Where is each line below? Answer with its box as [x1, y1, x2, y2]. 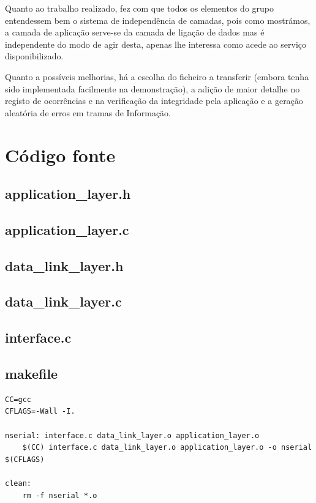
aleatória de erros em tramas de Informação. [5, 106, 171, 119]
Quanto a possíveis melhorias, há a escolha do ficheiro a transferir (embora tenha [5, 70, 309, 83]
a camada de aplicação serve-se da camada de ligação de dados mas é [5, 26, 265, 39]
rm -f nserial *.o [22, 491, 97, 500]
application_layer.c [5, 220, 129, 239]
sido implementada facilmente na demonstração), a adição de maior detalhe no [5, 82, 300, 95]
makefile [5, 364, 58, 383]
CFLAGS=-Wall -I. [5, 407, 75, 416]
